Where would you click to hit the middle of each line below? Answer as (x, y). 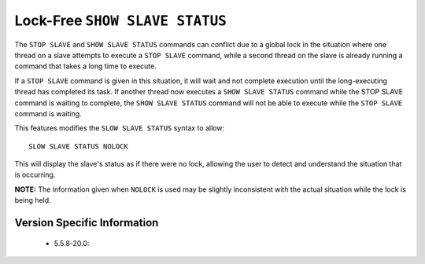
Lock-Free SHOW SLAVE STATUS (121, 20)
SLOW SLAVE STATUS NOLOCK (79, 146)
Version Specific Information (87, 223)
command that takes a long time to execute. (85, 66)
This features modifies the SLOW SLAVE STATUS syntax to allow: (119, 128)
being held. (33, 200)
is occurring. (35, 175)
